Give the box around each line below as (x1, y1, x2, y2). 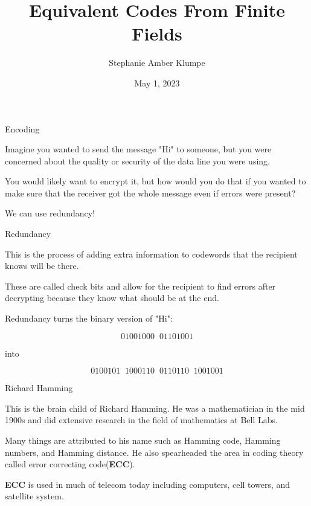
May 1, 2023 (134, 76, 180, 89)
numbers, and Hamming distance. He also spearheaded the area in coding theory (5, 446, 304, 458)
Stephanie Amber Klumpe (109, 56, 205, 69)
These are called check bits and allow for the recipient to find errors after (5, 279, 276, 292)
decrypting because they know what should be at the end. (5, 291, 219, 304)
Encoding (5, 122, 40, 135)
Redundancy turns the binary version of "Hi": (5, 312, 173, 325)
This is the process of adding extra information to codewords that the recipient (5, 247, 298, 260)
